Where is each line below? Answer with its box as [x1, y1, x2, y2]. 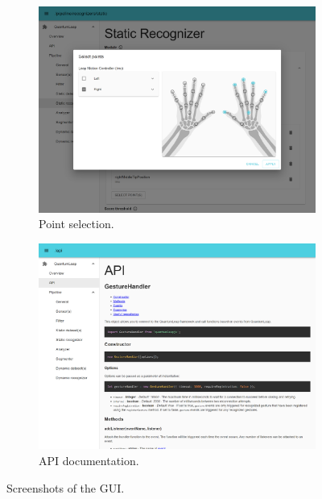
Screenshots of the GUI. [6, 479, 125, 496]
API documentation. [39, 452, 139, 469]
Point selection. [39, 215, 114, 232]
